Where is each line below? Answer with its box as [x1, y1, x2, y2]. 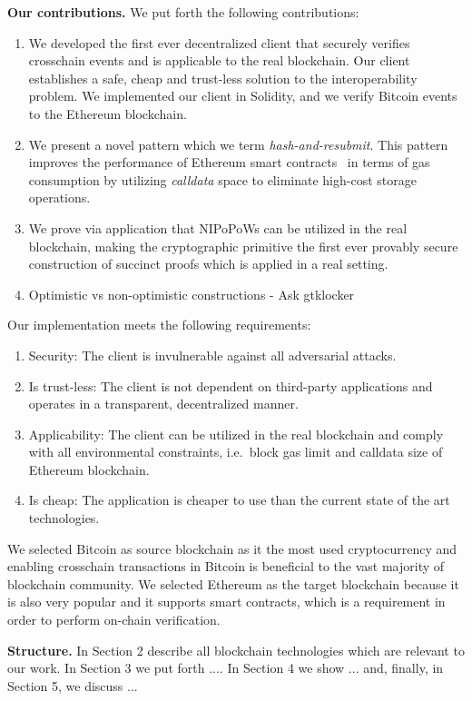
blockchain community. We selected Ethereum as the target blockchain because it [7, 574, 459, 593]
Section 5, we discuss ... [7, 676, 138, 695]
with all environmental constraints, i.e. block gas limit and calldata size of [28, 442, 443, 461]
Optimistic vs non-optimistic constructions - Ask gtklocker [28, 284, 355, 303]
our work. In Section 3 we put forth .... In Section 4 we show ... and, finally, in [7, 658, 444, 677]
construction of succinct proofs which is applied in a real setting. [28, 254, 388, 273]
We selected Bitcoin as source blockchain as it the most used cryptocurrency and [7, 538, 457, 558]
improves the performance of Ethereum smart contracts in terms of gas [28, 153, 430, 172]
